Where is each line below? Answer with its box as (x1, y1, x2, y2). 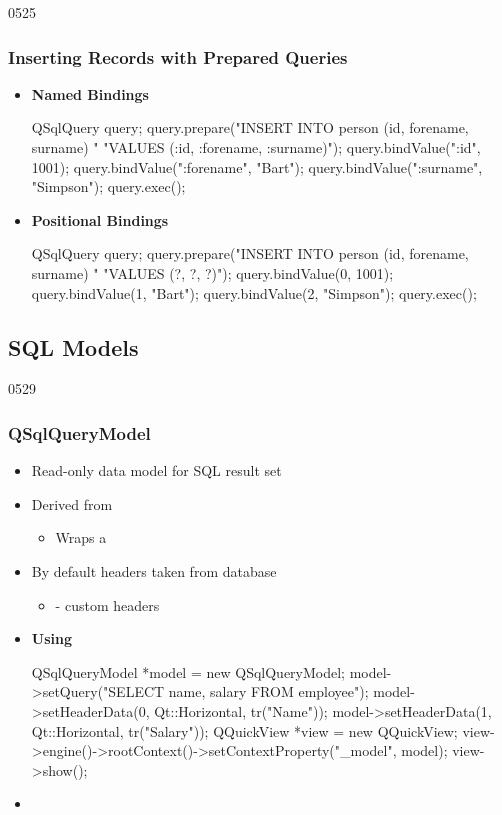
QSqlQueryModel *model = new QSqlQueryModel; (31, 661, 345, 682)
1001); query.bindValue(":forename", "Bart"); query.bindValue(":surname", (31, 156, 483, 177)
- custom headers (55, 594, 160, 615)
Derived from (31, 493, 113, 514)
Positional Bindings (31, 209, 169, 230)
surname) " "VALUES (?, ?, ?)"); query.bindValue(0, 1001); (31, 262, 394, 283)
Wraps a (55, 527, 107, 548)
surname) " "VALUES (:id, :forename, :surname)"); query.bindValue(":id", (31, 137, 481, 157)
